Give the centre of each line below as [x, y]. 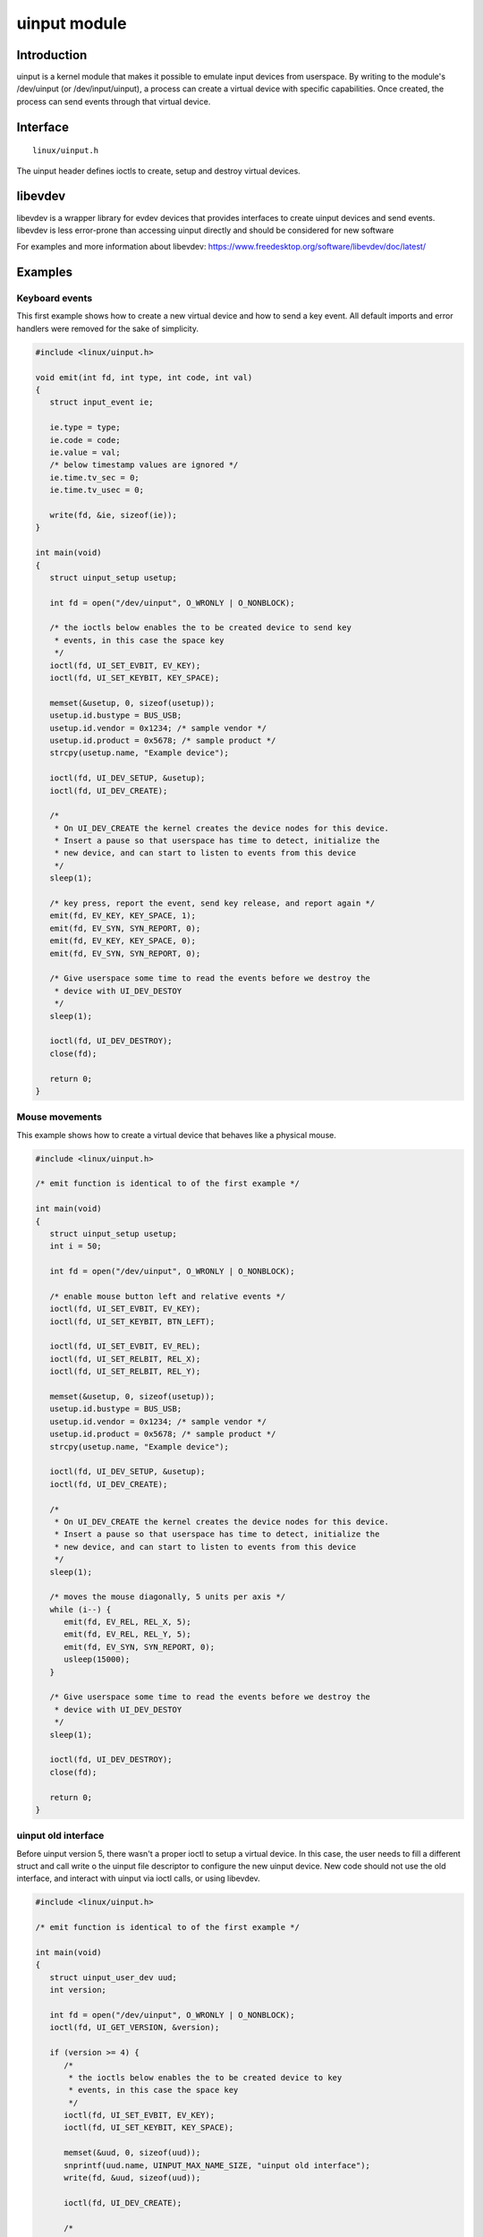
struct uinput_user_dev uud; [114, 1977]
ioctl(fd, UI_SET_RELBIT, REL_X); [125, 1359]
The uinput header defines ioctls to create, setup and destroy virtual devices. [159, 171]
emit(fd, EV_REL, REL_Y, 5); [127, 1634]
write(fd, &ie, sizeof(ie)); [114, 515]
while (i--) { [80, 1609]
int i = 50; [76, 1246]
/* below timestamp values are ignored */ [144, 465]
